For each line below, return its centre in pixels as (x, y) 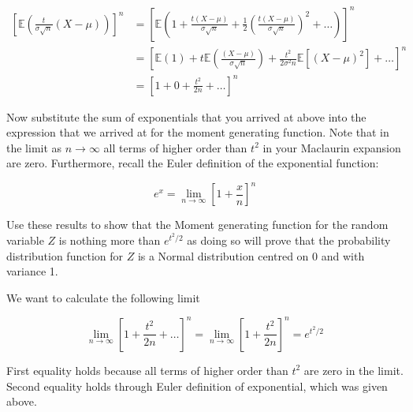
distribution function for (65, 255)
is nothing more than (110, 240)
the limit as (34, 147)
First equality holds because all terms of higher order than (147, 370)
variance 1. (32, 271)
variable (25, 240)
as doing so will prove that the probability (289, 240)
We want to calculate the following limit (103, 297)
